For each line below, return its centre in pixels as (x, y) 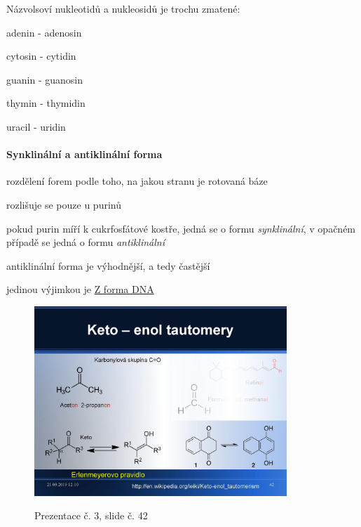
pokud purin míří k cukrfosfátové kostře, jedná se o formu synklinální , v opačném (181, 228)
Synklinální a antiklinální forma (84, 154)
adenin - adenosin (44, 32)
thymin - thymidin (46, 103)
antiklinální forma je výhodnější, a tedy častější (108, 265)
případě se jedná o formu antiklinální (86, 242)
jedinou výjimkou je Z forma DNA (80, 289)
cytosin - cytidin (41, 56)
